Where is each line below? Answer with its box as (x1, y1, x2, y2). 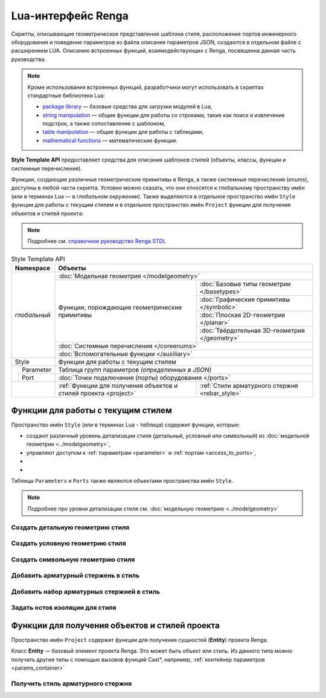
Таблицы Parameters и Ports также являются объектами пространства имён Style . (11, 477, 234, 484)
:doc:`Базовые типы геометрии (199, 280, 291, 289)
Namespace (14, 264, 51, 272)
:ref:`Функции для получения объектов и (58, 382, 178, 390)
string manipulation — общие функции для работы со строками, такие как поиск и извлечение (42, 111, 285, 119)
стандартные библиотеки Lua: (27, 91, 105, 99)
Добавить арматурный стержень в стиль (11, 572, 140, 580)
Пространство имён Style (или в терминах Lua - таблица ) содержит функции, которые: (11, 421, 240, 428)
